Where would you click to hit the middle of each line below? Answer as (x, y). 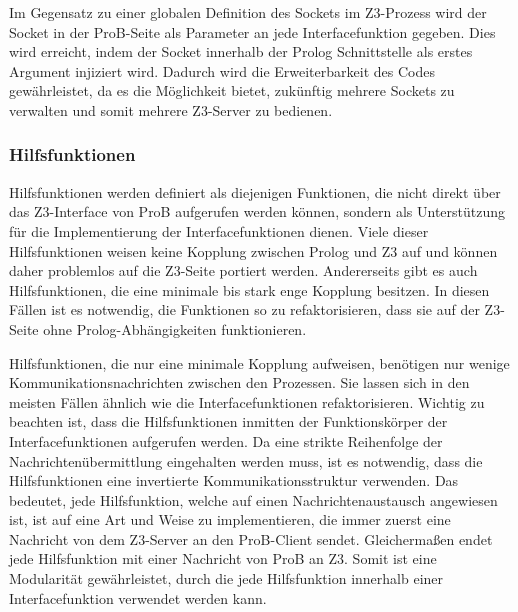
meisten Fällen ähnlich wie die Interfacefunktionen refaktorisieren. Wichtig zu (247, 401)
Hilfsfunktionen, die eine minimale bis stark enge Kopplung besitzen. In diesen (249, 289)
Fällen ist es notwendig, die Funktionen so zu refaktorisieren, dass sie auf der (244, 309)
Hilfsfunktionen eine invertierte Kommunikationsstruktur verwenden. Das (234, 480)
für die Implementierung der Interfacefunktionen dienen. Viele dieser (219, 230)
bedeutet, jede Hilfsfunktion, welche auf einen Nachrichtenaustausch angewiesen (253, 499)
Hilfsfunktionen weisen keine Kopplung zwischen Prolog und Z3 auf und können (253, 250)
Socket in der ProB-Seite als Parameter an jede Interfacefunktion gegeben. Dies (252, 31)
